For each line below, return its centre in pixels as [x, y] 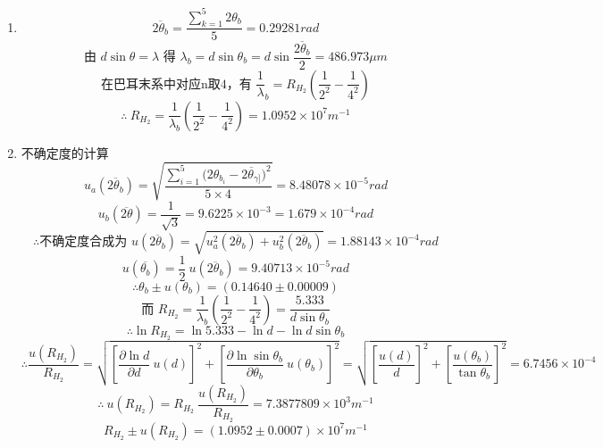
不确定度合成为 [84, 242]
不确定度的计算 [65, 152]
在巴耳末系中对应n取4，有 [176, 84]
